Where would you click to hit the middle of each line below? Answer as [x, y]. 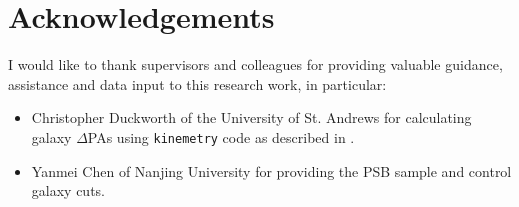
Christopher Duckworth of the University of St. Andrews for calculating [251, 117]
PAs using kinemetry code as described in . [221, 136]
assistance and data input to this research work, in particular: [197, 83]
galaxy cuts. [68, 190]
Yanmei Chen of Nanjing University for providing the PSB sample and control [271, 170]
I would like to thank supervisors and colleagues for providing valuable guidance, [255, 64]
